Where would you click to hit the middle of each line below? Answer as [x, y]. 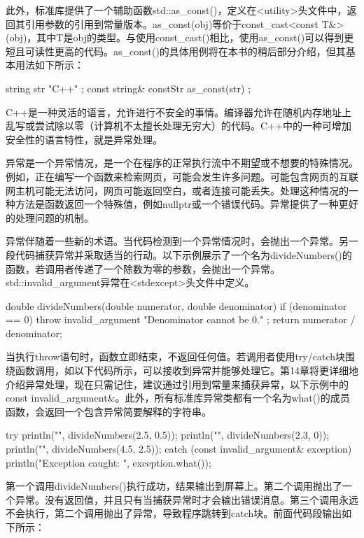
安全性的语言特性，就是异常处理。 [84, 139]
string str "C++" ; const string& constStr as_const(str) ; [128, 88]
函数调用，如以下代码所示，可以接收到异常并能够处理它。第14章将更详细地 [187, 370]
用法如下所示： [49, 65]
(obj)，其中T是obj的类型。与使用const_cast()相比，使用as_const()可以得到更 [180, 37]
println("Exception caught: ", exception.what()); [108, 462]
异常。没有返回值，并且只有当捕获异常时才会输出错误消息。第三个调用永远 [187, 499]
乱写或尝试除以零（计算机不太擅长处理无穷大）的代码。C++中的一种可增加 [178, 126]
